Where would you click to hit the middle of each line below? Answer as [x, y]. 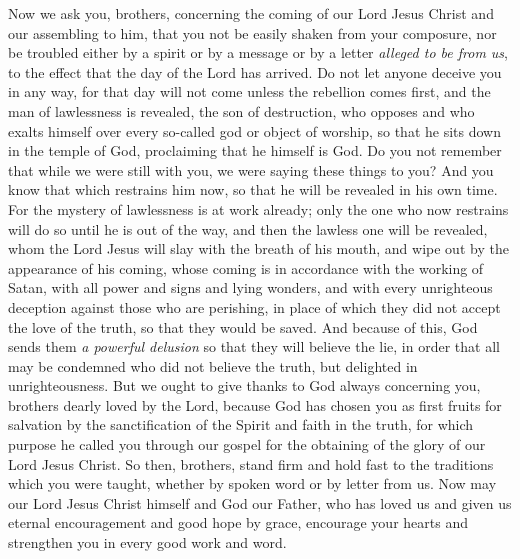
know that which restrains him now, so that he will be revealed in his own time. [253, 189]
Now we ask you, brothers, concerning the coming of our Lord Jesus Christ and [251, 13]
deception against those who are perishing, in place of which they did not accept [254, 306]
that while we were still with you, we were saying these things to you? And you [251, 169]
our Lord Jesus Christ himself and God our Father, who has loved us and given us [260, 502]
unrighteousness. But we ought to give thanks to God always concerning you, [244, 385]
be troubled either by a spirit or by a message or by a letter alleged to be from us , [258, 52]
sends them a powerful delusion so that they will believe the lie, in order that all [254, 346]
